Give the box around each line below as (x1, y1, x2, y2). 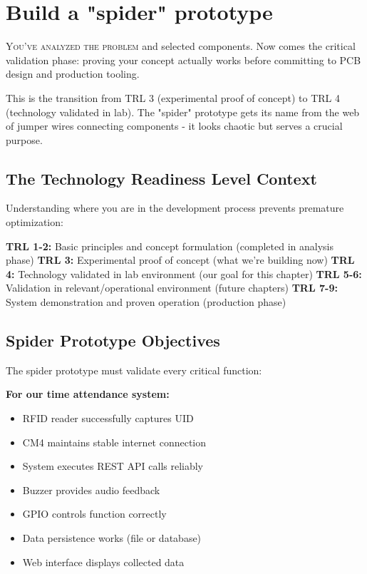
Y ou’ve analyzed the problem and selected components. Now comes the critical (6, 39, 356, 53)
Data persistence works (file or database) (22, 531, 202, 545)
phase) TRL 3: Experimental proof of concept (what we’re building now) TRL (6, 252, 355, 267)
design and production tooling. (6, 66, 140, 81)
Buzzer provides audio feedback (22, 482, 160, 497)
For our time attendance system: (6, 386, 170, 401)
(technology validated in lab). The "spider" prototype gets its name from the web (6, 104, 360, 119)
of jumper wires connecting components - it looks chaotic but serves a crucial (6, 118, 343, 133)
